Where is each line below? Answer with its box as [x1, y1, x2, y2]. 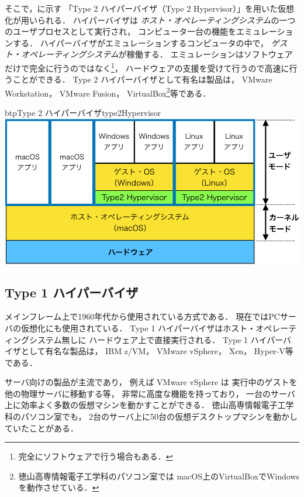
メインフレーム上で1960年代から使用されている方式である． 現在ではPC [5, 310, 280, 323]
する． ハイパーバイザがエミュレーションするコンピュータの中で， [12, 36, 268, 49]
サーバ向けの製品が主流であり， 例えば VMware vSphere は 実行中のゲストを [5, 376, 298, 388]
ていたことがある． [5, 421, 78, 434]
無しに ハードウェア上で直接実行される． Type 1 [61, 333, 248, 345]
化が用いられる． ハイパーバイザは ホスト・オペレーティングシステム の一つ [5, 13, 296, 26]
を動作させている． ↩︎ [18, 481, 99, 493]
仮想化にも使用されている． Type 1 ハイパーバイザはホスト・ [20, 321, 256, 334]
